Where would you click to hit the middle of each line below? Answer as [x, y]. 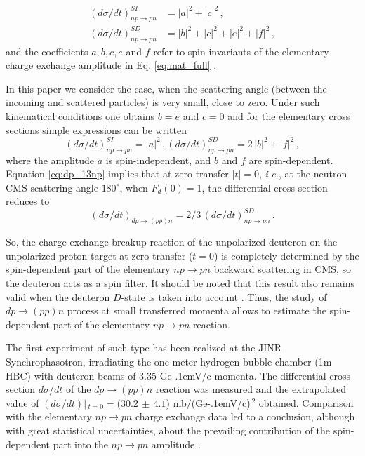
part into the [80, 444]
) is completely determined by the [287, 255]
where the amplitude [50, 160]
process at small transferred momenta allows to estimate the [197, 310]
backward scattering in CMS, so [283, 269]
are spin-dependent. [291, 160]
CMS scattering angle [52, 187]
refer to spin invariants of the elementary [241, 51]
